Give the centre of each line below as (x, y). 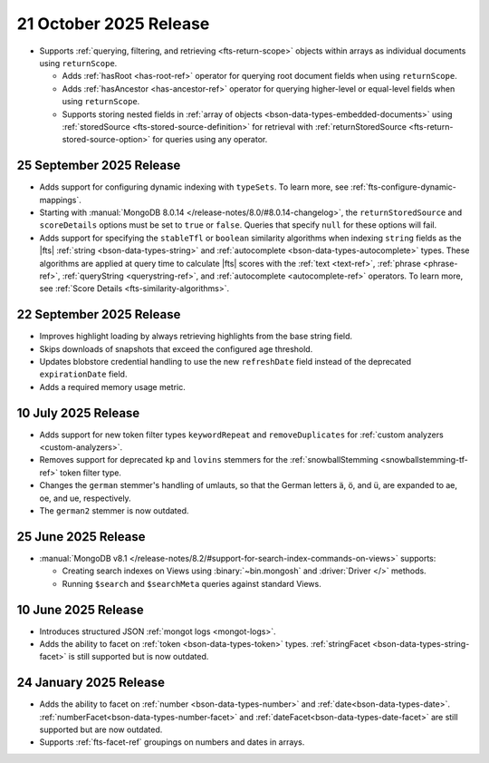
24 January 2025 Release (91, 683)
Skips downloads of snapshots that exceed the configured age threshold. (176, 348)
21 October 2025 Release (113, 24)
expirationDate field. (83, 374)
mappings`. (60, 200)
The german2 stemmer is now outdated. (114, 511)
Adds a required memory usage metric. (112, 386)
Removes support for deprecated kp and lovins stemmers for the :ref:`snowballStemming (209, 460)
